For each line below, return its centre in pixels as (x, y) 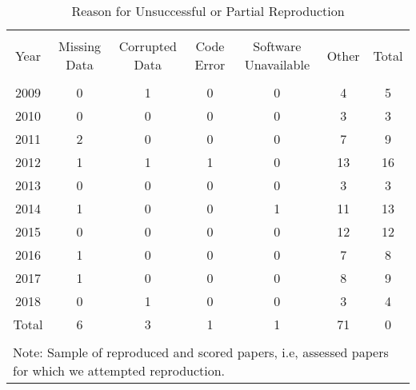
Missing (80, 46)
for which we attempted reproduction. (119, 370)
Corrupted (148, 46)
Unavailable (277, 64)
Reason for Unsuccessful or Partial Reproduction (208, 11)
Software (277, 46)
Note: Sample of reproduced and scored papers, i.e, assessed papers (201, 352)
